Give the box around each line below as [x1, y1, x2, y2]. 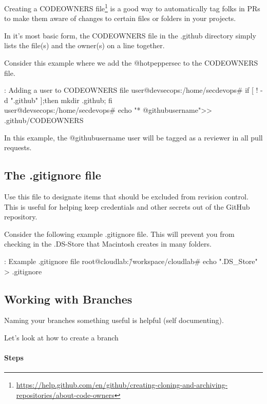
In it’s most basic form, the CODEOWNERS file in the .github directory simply [4, 30, 256, 41]
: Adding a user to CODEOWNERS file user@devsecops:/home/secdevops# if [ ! [4, 85, 258, 95]
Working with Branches [4, 291, 132, 307]
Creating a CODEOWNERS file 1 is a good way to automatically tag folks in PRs [4, 2, 260, 13]
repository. [4, 211, 37, 222]
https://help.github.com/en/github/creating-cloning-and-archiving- [16, 379, 228, 390]
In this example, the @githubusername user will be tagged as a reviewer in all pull [4, 132, 263, 143]
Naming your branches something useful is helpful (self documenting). [4, 315, 224, 326]
